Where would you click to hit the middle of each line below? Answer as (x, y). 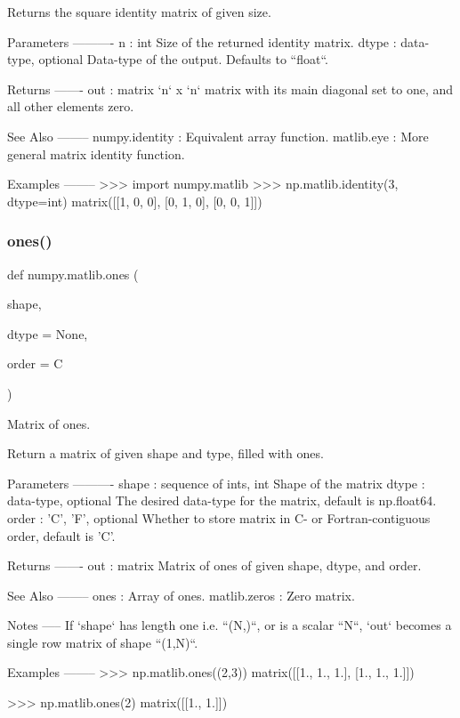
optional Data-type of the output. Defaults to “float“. (184, 59)
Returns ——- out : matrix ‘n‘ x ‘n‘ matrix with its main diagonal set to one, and (230, 89)
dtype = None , (48, 333)
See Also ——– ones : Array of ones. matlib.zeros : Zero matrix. (181, 595)
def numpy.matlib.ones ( (73, 274)
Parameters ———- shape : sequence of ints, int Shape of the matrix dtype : (216, 483)
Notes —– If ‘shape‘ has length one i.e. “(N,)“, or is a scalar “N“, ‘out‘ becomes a (230, 625)
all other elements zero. (71, 106)
